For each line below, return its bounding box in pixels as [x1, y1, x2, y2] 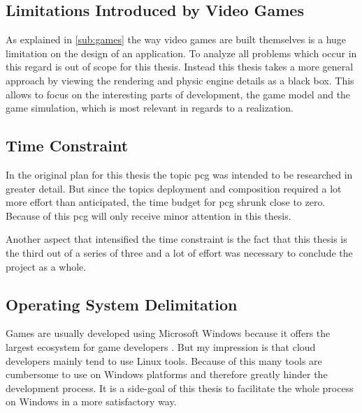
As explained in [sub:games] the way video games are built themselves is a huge [6, 32, 347, 47]
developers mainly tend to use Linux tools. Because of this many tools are [6, 353, 322, 368]
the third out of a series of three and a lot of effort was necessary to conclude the [6, 245, 353, 260]
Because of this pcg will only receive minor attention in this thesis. [6, 208, 291, 223]
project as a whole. [6, 259, 87, 273]
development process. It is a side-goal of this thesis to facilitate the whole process [6, 380, 354, 395]
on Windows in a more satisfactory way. [6, 394, 177, 409]
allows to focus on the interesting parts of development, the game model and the [6, 87, 351, 101]
